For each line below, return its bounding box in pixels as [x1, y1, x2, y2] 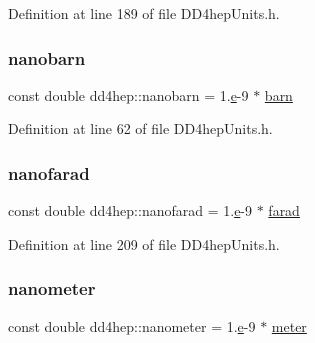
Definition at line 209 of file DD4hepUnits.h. [8, 233, 280, 254]
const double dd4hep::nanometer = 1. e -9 [8, 315, 256, 336]
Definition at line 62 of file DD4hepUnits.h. [8, 118, 273, 139]
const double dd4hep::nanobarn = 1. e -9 [8, 84, 249, 105]
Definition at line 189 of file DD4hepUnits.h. [8, 3, 280, 23]
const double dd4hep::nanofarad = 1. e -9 [8, 200, 253, 221]
